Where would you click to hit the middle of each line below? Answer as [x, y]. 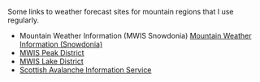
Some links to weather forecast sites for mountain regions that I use [121, 12]
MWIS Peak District [52, 53]
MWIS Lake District [52, 61]
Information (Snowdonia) [61, 44]
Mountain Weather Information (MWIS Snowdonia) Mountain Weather [135, 36]
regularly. [24, 20]
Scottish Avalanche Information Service [85, 70]
